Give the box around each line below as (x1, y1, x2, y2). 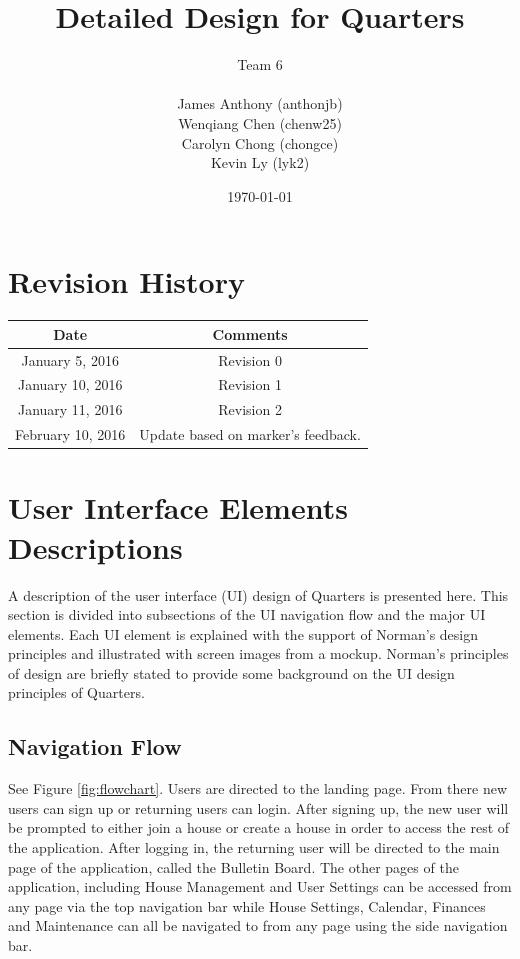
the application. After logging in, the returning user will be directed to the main (8, 837, 500, 858)
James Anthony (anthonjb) (177, 93, 343, 114)
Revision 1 (218, 374, 282, 395)
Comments (212, 323, 288, 344)
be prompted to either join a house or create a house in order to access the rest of (8, 817, 510, 838)
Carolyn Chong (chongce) (181, 132, 339, 153)
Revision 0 (218, 349, 282, 370)
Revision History (8, 261, 245, 302)
